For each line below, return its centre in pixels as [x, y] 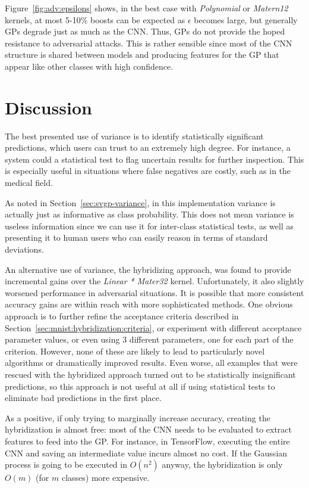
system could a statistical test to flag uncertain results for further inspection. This [154, 159]
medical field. [29, 183]
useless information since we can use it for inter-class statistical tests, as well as [149, 226]
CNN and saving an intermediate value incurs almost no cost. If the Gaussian [146, 453]
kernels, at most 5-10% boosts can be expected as [95, 19]
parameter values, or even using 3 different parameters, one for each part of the [149, 339]
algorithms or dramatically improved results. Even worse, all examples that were [151, 363]
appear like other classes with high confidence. [89, 66]
